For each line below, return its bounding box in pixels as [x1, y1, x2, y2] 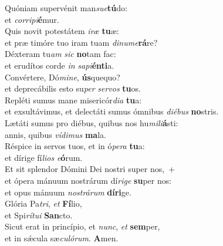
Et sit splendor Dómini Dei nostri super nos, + [5, 163, 175, 175]
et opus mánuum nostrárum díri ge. [5, 186, 131, 198]
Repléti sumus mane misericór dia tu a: [5, 93, 142, 106]
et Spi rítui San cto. [5, 208, 73, 221]
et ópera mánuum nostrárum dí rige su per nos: [5, 174, 172, 186]
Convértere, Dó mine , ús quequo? [5, 70, 120, 83]
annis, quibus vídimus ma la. [5, 128, 106, 140]
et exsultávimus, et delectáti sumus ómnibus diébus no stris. [5, 105, 219, 117]
